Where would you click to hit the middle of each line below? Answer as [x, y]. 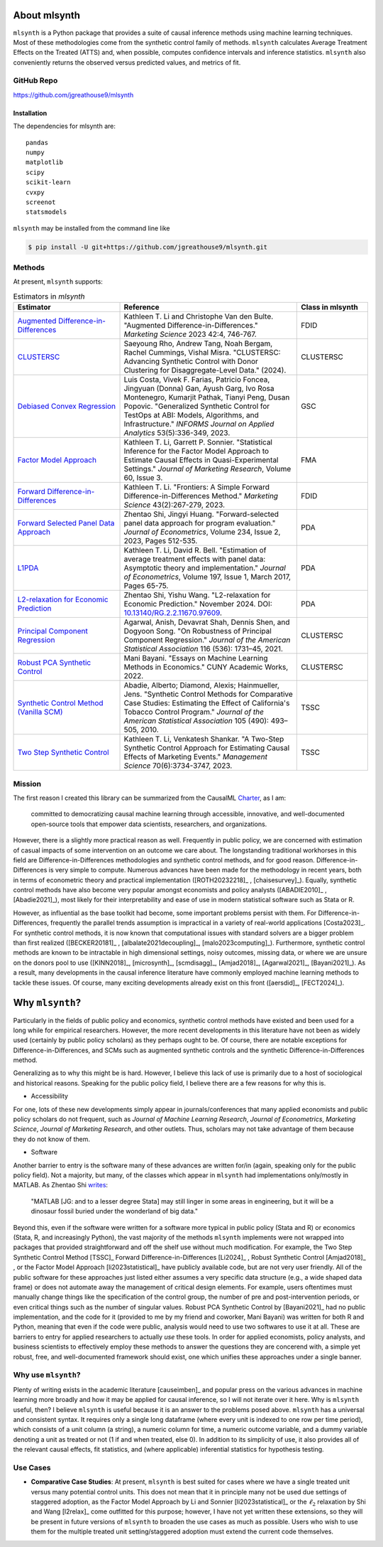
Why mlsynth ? [47, 1003]
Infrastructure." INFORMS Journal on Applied [199, 424]
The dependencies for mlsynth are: [65, 126]
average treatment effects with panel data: [195, 560]
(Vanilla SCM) [40, 712]
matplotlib [45, 162]
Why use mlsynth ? [47, 1375]
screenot [41, 202]
